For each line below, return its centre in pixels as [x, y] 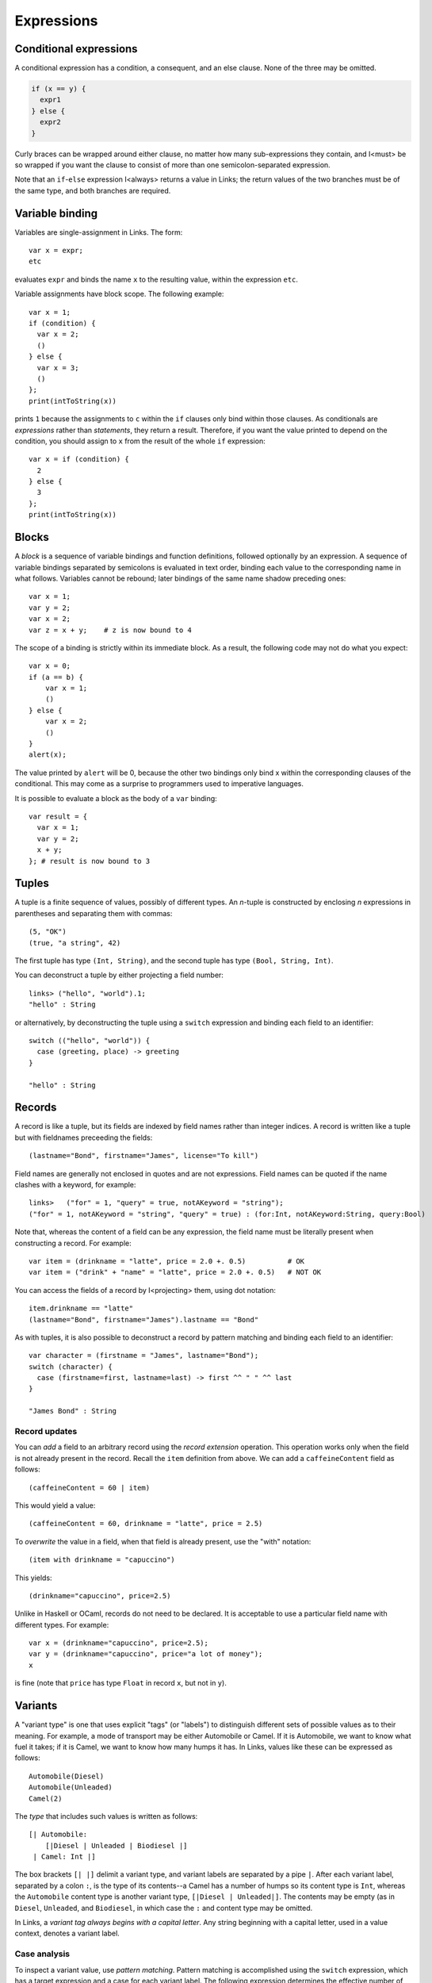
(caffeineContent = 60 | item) [90, 1488]
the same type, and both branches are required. [93, 190]
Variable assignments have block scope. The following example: [119, 294]
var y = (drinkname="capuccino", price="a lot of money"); [146, 1654]
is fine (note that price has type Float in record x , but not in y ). [121, 1683]
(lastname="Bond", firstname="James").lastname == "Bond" [144, 1319]
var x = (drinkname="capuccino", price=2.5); [119, 1643]
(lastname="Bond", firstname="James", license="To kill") [144, 1156]
